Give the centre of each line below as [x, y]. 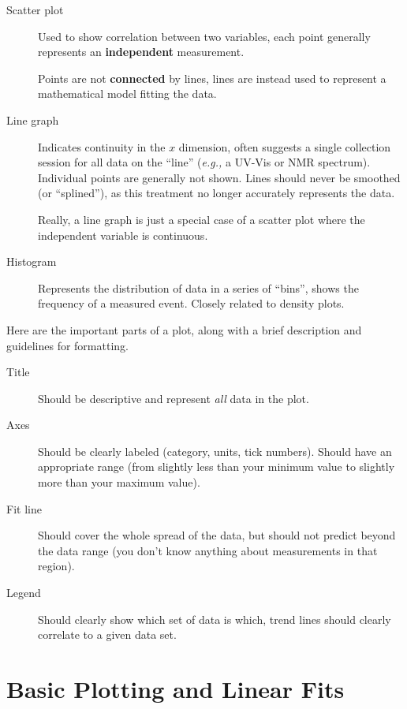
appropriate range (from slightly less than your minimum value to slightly [217, 466]
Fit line [24, 508]
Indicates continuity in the [102, 146]
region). [56, 566]
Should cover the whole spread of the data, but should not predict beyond [217, 535]
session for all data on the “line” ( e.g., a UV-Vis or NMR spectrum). [204, 162]
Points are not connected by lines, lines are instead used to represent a [212, 78]
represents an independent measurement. [141, 52]
